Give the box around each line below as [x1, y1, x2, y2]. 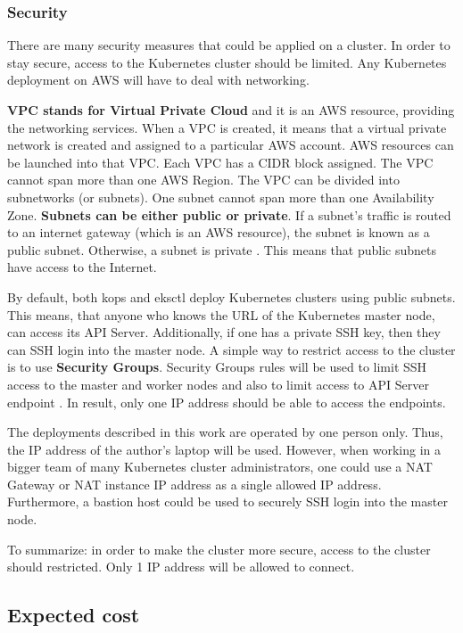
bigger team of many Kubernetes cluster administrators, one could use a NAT [7, 457, 433, 476]
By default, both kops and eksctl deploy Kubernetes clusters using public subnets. [7, 287, 456, 306]
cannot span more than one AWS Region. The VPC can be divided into [7, 170, 400, 189]
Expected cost [7, 601, 140, 629]
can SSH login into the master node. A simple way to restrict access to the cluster [7, 340, 456, 358]
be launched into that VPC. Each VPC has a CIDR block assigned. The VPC [7, 152, 434, 171]
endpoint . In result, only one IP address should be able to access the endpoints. [7, 392, 446, 411]
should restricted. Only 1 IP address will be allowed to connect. [7, 557, 355, 576]
